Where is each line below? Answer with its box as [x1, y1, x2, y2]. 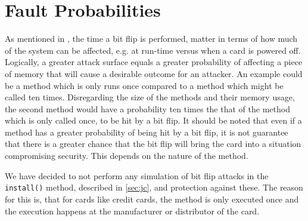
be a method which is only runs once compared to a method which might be [5, 79, 284, 91]
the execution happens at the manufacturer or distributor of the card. [5, 204, 260, 217]
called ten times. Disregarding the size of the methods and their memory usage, [5, 91, 295, 103]
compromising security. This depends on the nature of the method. [5, 149, 248, 162]
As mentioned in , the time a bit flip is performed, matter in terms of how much [5, 32, 298, 45]
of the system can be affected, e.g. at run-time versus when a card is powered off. [5, 44, 301, 56]
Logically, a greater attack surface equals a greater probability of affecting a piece [5, 56, 303, 68]
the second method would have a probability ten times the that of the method [5, 102, 290, 115]
